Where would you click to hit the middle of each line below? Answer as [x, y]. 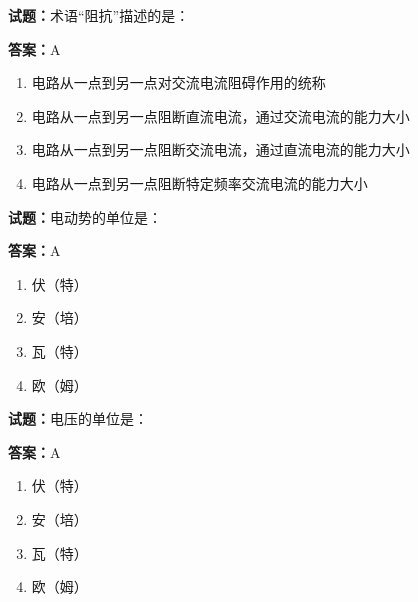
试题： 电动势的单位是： [85, 216]
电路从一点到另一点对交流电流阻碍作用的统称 [178, 82]
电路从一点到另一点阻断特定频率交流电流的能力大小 [199, 182]
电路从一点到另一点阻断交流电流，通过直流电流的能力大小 [220, 149]
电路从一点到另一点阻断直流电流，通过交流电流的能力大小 [220, 115]
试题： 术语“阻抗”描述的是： [99, 15]
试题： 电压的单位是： [78, 418]
